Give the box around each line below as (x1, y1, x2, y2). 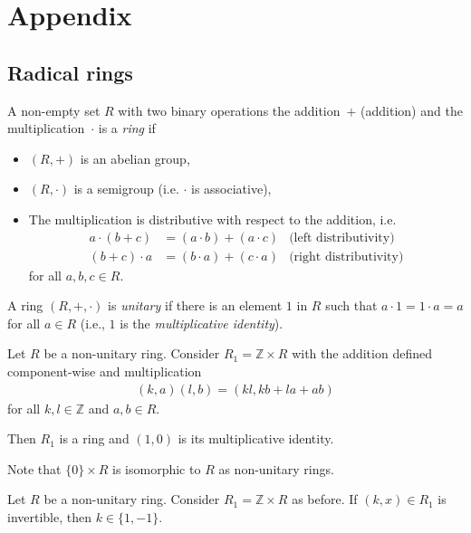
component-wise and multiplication (7, 361, 202, 380)
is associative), (191, 179, 272, 198)
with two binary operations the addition (118, 100, 341, 119)
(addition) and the (360, 100, 463, 119)
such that (325, 296, 378, 315)
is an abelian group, (80, 148, 190, 167)
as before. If (292, 490, 358, 509)
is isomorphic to (112, 459, 201, 478)
